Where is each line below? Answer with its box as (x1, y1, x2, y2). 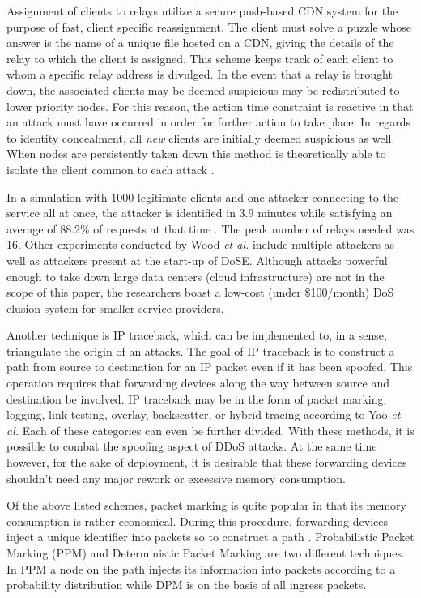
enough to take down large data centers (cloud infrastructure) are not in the (6, 267, 385, 284)
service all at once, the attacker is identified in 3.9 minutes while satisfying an (6, 204, 393, 221)
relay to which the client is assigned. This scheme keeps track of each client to (6, 49, 393, 66)
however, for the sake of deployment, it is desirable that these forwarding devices (6, 454, 407, 471)
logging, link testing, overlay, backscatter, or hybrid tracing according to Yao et (6, 406, 401, 423)
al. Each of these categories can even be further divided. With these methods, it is (6, 421, 415, 438)
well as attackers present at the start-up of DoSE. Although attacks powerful (6, 251, 388, 268)
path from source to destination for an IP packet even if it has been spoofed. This (6, 358, 413, 375)
